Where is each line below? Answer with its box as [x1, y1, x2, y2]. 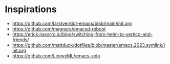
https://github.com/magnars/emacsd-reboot [12, 25, 106, 31]
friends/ [12, 37, 29, 43]
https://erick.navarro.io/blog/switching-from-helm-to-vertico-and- [12, 31, 153, 37]
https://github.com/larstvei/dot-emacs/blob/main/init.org [12, 20, 132, 26]
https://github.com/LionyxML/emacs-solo [12, 52, 100, 59]
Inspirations [5, 4, 57, 15]
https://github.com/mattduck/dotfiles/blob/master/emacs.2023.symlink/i [12, 42, 165, 48]
